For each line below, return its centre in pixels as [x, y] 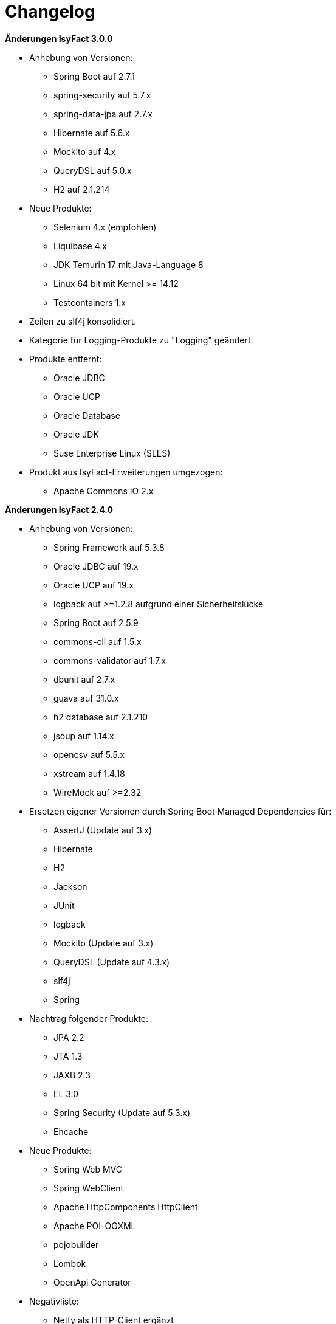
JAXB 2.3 [72, 1075]
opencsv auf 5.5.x [89, 754]
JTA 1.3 [68, 1056]
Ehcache [71, 1131]
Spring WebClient [88, 1188]
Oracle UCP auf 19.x [94, 585]
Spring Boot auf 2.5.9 [96, 622]
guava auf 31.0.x [86, 698]
